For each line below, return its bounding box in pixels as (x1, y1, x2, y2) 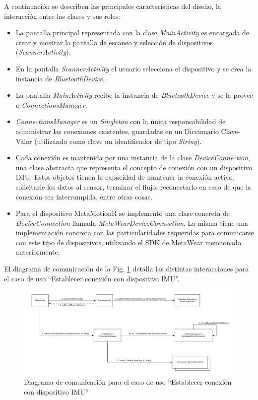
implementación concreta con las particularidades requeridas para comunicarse (15, 227, 254, 238)
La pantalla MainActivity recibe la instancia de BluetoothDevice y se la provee (15, 90, 253, 100)
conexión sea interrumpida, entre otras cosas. (15, 191, 153, 201)
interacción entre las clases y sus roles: (4, 10, 121, 21)
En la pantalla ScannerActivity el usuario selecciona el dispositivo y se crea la (15, 63, 252, 73)
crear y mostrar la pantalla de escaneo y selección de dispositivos (15, 37, 213, 47)
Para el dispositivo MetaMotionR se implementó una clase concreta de (15, 208, 230, 218)
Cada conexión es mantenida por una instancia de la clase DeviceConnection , (15, 152, 250, 163)
